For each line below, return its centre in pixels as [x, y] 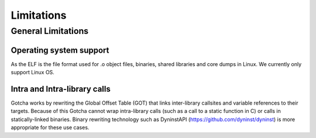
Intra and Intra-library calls [61, 89]
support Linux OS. [33, 73]
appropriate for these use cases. [50, 127]
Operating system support [60, 50]
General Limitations [50, 31]
